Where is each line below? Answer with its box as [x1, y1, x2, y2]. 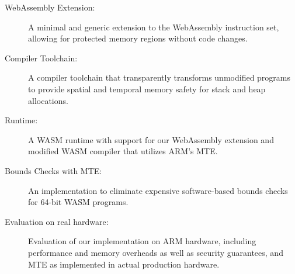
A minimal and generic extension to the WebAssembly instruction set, [28, 20, 279, 33]
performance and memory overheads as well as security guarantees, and [28, 246, 283, 258]
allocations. [28, 94, 68, 106]
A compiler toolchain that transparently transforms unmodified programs [28, 71, 291, 84]
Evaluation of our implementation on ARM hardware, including [28, 235, 256, 247]
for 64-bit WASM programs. [28, 196, 129, 208]
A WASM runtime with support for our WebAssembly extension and [28, 133, 274, 145]
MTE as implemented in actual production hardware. [28, 258, 220, 270]
